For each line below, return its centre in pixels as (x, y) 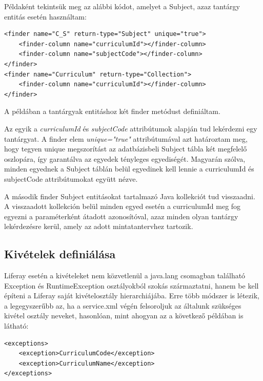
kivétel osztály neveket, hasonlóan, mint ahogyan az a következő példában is (124, 316)
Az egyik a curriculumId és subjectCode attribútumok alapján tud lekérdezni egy (131, 128)
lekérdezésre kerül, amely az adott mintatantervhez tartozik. (99, 226)
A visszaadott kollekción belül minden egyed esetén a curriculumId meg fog (123, 206)
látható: (16, 326)
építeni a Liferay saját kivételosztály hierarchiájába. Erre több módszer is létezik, (132, 296)
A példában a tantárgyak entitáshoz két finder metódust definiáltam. (112, 111)
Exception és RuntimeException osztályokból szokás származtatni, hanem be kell (131, 285)
